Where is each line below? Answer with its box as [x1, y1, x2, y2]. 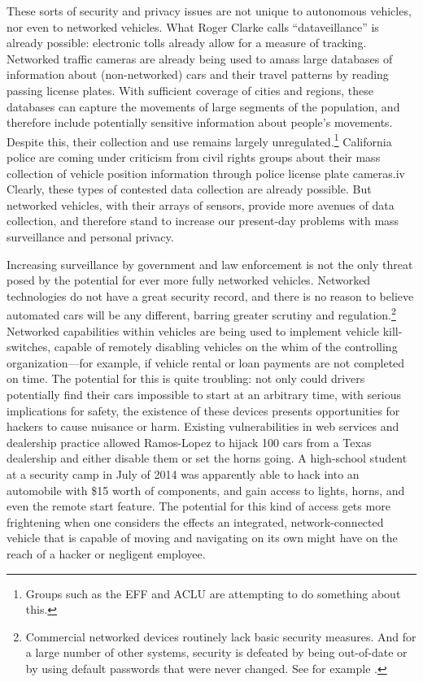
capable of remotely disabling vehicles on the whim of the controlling [54, 338, 398, 355]
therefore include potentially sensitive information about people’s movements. [7, 114, 393, 131]
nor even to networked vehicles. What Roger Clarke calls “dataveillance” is [7, 18, 379, 35]
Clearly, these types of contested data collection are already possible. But [7, 180, 372, 198]
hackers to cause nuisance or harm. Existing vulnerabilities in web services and [7, 418, 399, 435]
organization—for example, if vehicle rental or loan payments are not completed [7, 354, 405, 371]
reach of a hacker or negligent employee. [7, 545, 206, 562]
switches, [7, 338, 51, 355]
